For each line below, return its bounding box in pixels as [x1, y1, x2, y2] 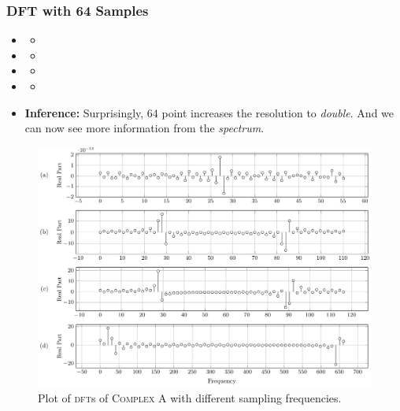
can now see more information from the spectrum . [24, 120, 265, 136]
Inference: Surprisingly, [24, 104, 144, 120]
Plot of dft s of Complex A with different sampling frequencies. [38, 389, 342, 405]
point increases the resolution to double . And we [161, 104, 394, 120]
